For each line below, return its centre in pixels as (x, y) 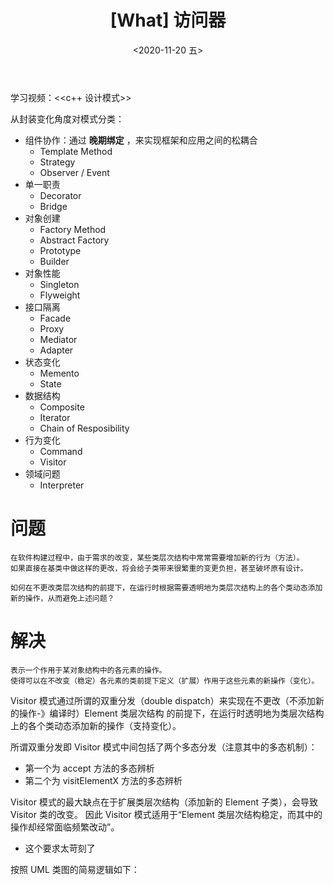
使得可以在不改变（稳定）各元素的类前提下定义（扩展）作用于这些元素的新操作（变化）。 (165, 681)
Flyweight (60, 295)
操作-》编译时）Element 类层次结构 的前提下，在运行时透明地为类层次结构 (171, 713)
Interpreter (62, 485)
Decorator (60, 195)
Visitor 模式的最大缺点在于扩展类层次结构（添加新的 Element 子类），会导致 (164, 802)
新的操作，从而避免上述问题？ (62, 598)
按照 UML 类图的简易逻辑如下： (75, 869)
